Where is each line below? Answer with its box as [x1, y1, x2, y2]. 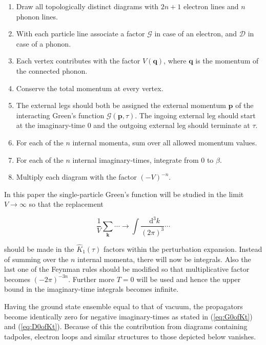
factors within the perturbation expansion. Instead [104, 244, 262, 254]
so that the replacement [29, 199, 104, 209]
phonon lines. [16, 11, 58, 21]
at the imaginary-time [16, 120, 86, 131]
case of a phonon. [16, 38, 71, 49]
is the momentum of [195, 55, 259, 66]
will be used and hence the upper [136, 273, 241, 284]
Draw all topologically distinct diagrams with [16, 1, 159, 11]
